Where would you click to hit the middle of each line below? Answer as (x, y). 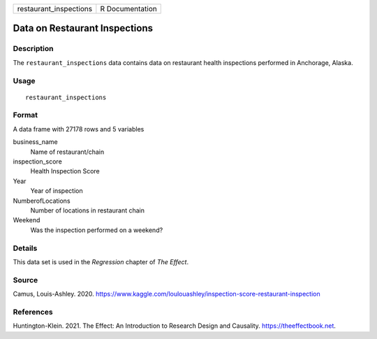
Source (25, 280)
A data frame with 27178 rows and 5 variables (79, 129)
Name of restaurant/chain (67, 152)
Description (33, 49)
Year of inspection (57, 191)
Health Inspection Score (65, 171)
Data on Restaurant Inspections (83, 28)
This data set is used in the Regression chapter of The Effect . (101, 261)
